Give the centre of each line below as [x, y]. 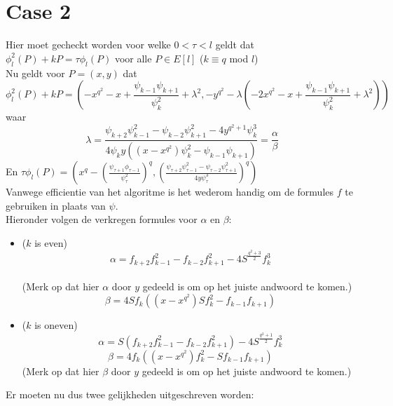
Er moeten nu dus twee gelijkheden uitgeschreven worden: [130, 394]
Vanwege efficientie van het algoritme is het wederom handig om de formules [170, 191]
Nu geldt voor [35, 73]
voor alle [133, 58]
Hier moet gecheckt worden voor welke [88, 45]
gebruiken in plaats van [56, 205]
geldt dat [235, 45]
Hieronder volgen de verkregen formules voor [102, 219]
